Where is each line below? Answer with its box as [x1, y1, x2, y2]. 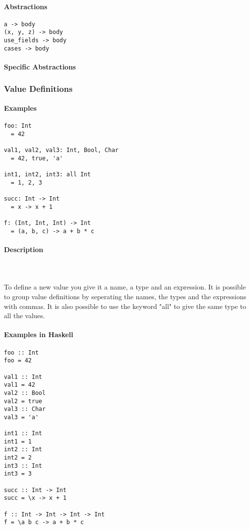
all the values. [4, 310, 45, 321]
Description [4, 244, 44, 255]
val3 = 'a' [4, 413, 39, 421]
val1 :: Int [4, 373, 42, 380]
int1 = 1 [4, 438, 32, 445]
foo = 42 [4, 357, 32, 364]
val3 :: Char [4, 406, 46, 413]
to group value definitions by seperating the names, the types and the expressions [4, 291, 247, 302]
